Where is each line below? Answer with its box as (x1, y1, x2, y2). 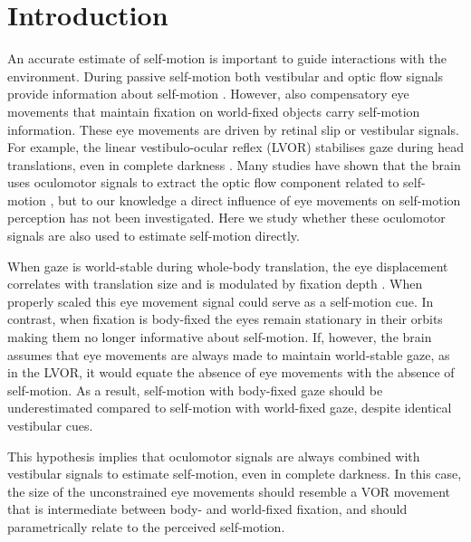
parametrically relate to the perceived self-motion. (7, 517, 285, 536)
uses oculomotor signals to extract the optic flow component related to (7, 173, 399, 192)
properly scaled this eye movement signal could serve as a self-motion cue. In (7, 291, 434, 310)
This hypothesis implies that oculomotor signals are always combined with (7, 446, 420, 465)
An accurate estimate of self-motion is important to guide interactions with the (7, 49, 447, 68)
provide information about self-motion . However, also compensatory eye (7, 84, 409, 103)
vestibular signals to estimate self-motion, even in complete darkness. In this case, (7, 464, 462, 483)
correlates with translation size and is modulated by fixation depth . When (7, 274, 423, 293)
